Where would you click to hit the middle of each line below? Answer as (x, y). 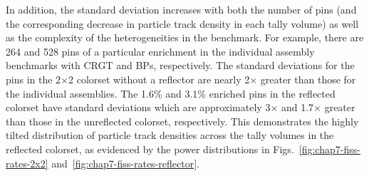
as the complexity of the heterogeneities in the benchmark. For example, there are (185, 37)
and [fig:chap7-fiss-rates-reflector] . (125, 163)
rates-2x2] (27, 163)
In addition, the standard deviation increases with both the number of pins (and (181, 9)
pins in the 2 (33, 79)
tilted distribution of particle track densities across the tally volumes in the (170, 135)
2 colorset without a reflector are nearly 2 (159, 79)
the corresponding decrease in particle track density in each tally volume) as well (182, 23)
